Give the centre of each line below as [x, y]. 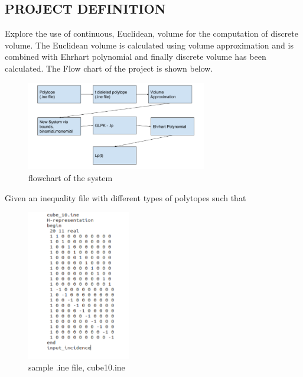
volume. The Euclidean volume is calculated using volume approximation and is [149, 45]
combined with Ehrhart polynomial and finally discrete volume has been [136, 57]
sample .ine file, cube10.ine [77, 367]
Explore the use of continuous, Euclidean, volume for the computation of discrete [151, 33]
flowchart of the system [71, 178]
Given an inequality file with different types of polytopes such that [126, 197]
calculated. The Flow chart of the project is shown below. [109, 68]
